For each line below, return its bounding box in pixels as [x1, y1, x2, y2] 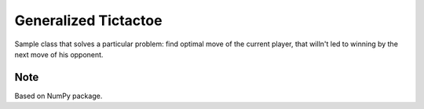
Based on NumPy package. [14, 91, 103, 100]
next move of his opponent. [14, 49, 104, 59]
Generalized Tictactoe [14, 12, 163, 29]
